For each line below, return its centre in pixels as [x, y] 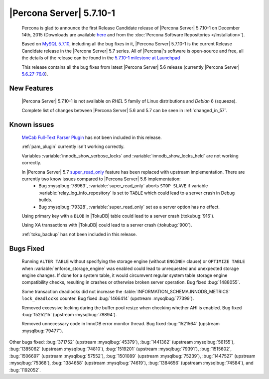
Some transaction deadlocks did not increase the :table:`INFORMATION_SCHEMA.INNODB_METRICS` [126, 291]
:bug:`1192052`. [25, 370]
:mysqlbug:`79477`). [42, 331]
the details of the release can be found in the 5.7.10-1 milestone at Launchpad [101, 58]
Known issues [32, 125]
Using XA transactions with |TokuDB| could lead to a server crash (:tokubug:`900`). [107, 225]
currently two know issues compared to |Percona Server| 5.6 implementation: [101, 179]
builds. [45, 200]
